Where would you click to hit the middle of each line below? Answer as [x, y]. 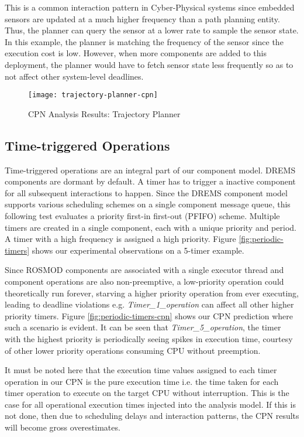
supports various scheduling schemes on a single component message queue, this [148, 204]
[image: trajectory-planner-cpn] [93, 95]
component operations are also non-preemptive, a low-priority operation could [144, 281]
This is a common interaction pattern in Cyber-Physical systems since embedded [150, 7]
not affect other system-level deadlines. [74, 76]
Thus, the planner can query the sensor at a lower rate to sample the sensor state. [152, 30]
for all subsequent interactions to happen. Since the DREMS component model [146, 192]
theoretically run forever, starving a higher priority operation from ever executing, [152, 293]
